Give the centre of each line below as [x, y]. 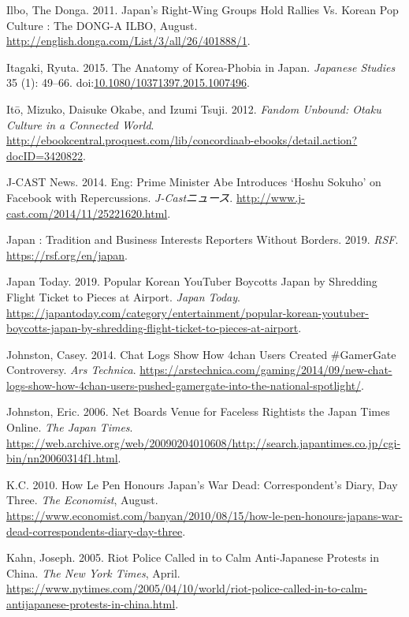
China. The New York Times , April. [93, 572]
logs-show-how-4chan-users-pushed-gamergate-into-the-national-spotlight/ [184, 385]
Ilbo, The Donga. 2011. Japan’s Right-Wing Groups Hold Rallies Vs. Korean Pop [203, 9]
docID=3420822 [45, 155]
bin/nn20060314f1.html [62, 458]
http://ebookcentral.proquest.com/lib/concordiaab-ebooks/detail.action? [182, 140]
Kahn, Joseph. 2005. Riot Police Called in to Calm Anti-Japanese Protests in [193, 557]
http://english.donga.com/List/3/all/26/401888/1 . [128, 41]
